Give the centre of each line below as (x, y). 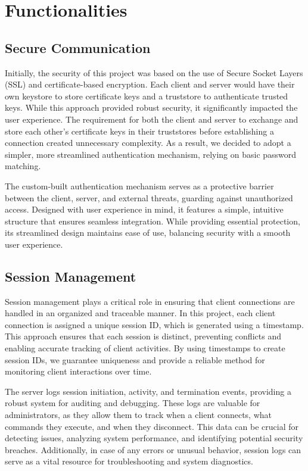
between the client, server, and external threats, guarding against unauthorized (149, 197)
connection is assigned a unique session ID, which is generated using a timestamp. (154, 324)
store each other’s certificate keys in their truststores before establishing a (139, 131)
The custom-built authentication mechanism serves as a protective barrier (139, 185)
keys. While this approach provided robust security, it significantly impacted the (151, 107)
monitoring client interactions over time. (78, 371)
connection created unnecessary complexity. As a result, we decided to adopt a (148, 143)
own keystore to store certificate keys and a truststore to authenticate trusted (147, 96)
